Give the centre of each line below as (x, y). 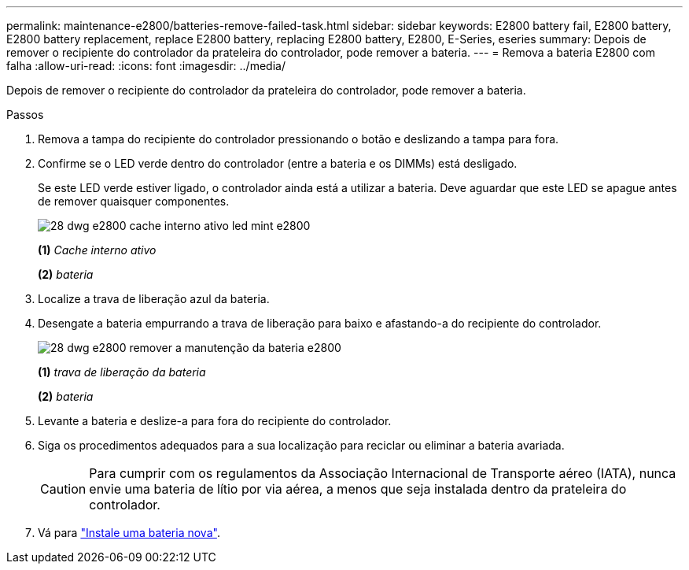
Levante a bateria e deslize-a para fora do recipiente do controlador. (215, 421)
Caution (63, 489)
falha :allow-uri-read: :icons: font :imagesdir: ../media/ (146, 66)
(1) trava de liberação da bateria (122, 372)
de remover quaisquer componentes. (134, 201)
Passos (25, 115)
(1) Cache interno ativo (97, 250)
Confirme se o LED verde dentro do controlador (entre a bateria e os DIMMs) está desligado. (278, 163)
